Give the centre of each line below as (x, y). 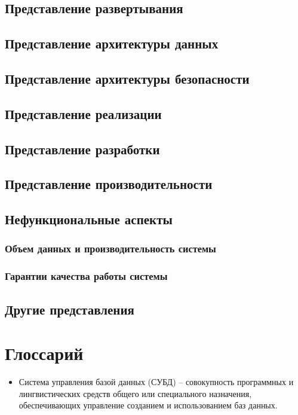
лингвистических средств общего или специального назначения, (135, 393)
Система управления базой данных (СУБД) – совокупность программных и (156, 382)
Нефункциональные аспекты (89, 219)
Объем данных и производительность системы (110, 248)
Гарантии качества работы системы (86, 276)
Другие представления (70, 309)
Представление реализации (83, 113)
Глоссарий (44, 353)
